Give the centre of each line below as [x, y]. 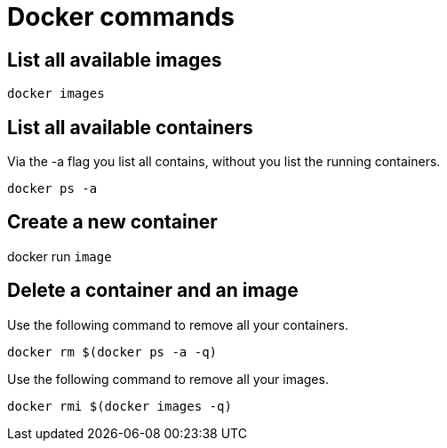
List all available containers [130, 127]
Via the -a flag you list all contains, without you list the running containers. [224, 162]
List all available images [115, 60]
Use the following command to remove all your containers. [178, 324]
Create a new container [112, 222]
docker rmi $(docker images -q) [120, 406]
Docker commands [121, 17]
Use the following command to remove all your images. [168, 379]
